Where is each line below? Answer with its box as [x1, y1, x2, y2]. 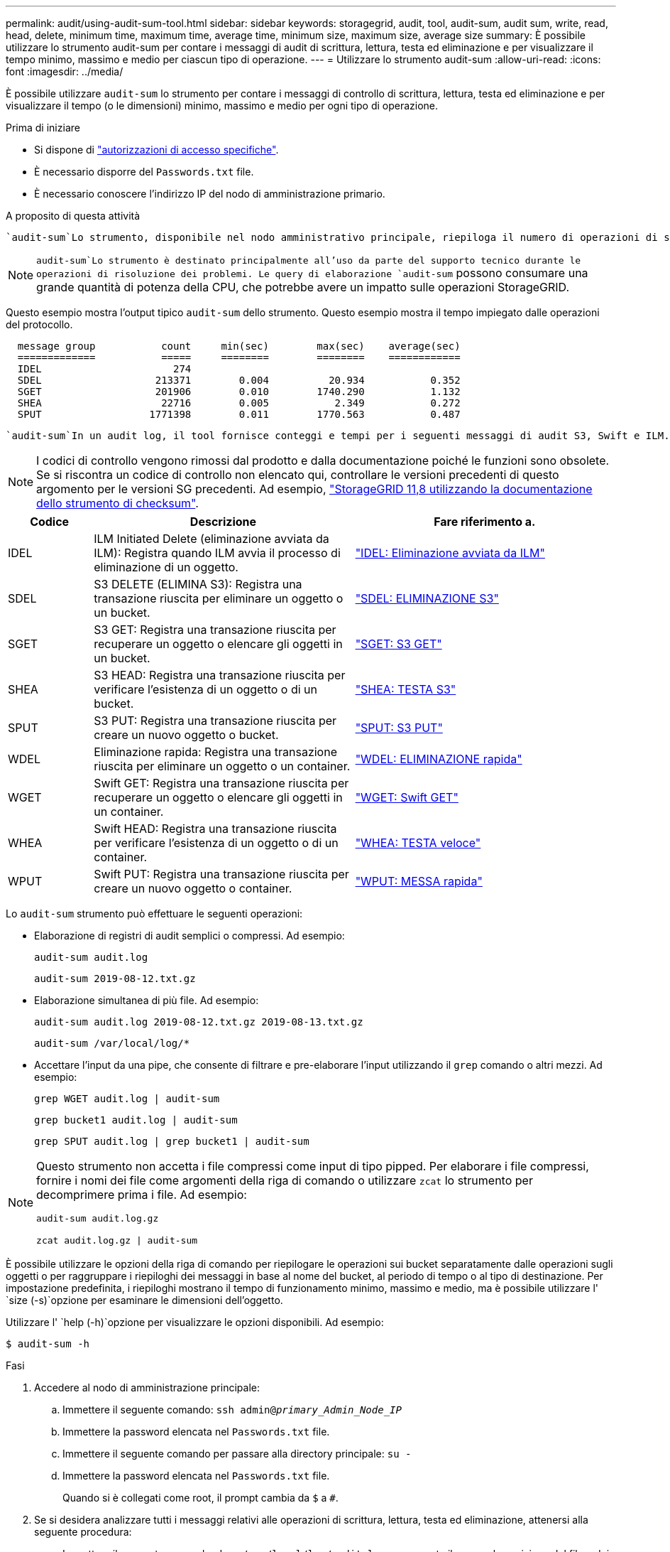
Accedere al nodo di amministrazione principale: [34, 1381, 260, 1394]
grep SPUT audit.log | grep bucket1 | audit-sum [34, 1136, 309, 1147]
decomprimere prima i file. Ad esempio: [36, 1187, 247, 1202]
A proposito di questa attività [6, 210, 141, 222]
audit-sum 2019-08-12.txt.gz [34, 973, 196, 984]
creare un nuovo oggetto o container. [94, 881, 292, 895]
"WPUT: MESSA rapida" [355, 874, 483, 888]
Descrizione [190, 514, 257, 529]
